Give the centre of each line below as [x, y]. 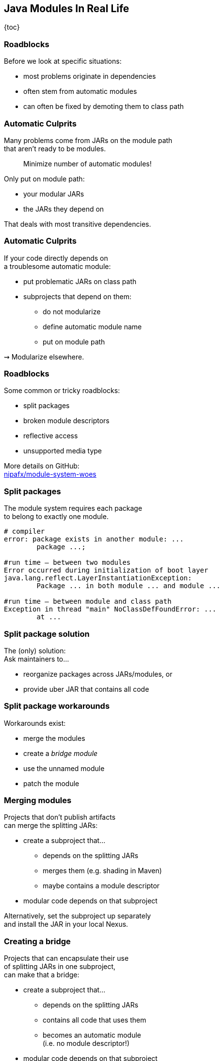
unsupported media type [63, 451]
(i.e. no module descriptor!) [86, 1043]
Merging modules [38, 800]
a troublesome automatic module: [57, 266]
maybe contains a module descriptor [101, 886]
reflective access [51, 436]
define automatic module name [92, 326]
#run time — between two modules [67, 563]
